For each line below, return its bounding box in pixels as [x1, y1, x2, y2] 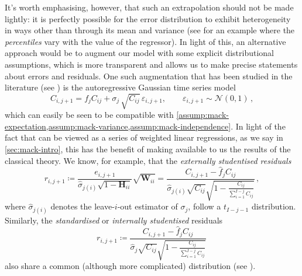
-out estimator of [117, 200, 178, 212]
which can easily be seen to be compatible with [5, 109, 174, 121]
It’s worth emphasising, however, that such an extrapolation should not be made [5, 1, 294, 13]
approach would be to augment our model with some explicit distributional [5, 47, 274, 59]
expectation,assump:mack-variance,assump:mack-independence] [5, 120, 231, 132]
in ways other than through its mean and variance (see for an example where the [5, 24, 295, 36]
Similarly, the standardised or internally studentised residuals [5, 214, 223, 226]
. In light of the [231, 120, 286, 132]
